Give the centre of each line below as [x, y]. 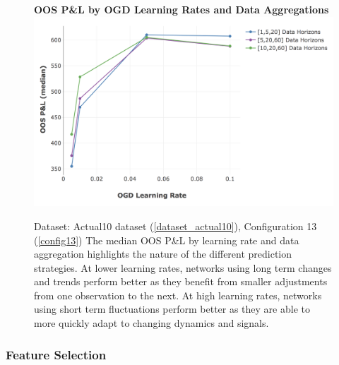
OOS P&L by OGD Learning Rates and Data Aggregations [182, 9]
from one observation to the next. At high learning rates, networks [178, 295]
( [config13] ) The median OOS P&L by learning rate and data [167, 240]
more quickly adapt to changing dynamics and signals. [151, 323]
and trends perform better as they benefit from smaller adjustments [181, 281]
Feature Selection [56, 354]
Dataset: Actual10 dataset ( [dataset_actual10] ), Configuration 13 [176, 226]
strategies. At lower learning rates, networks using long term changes [183, 267]
